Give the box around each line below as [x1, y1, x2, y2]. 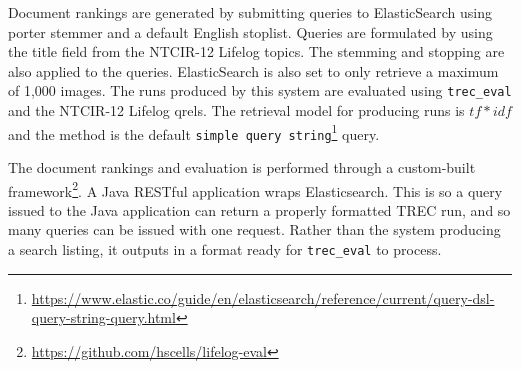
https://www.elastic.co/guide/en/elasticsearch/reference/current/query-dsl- [31, 287, 495, 308]
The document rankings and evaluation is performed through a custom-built [8, 156, 476, 177]
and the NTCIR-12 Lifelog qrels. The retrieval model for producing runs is [8, 100, 465, 121]
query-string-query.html [31, 307, 176, 328]
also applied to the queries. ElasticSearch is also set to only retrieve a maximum [8, 60, 499, 81]
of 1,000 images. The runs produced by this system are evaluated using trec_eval [8, 80, 512, 101]
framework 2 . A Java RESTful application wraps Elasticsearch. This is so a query [8, 177, 503, 201]
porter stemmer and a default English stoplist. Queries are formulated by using [8, 21, 493, 42]
